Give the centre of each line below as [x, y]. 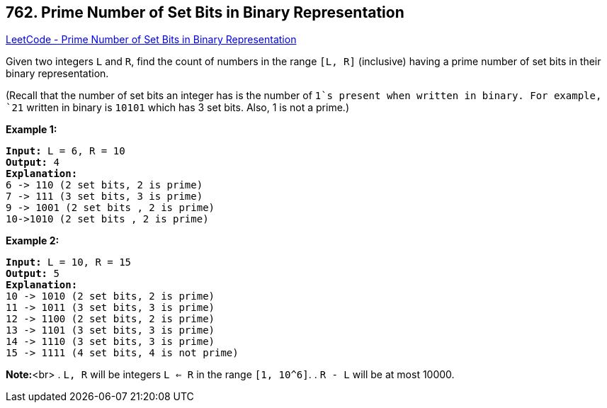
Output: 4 [33, 163]
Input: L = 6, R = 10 [66, 151]
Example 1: [32, 130]
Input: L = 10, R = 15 [69, 262]
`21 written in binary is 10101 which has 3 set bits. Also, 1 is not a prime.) [177, 108]
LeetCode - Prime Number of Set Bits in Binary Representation [151, 40]
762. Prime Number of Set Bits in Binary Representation [205, 12]
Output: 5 [33, 274]
